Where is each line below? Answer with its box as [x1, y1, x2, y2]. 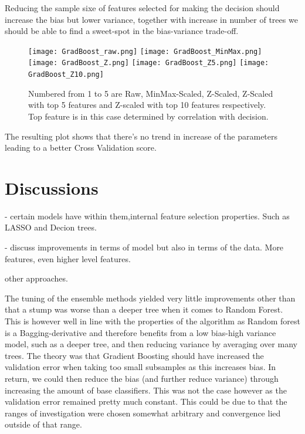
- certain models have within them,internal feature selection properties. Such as [5, 209, 290, 222]
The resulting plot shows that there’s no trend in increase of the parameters [5, 130, 278, 142]
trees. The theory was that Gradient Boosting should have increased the [5, 349, 264, 361]
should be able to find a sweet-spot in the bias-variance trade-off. [5, 25, 239, 37]
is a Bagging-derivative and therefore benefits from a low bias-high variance [5, 326, 276, 338]
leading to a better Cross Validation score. [5, 141, 157, 154]
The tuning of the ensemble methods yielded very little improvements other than [5, 291, 296, 304]
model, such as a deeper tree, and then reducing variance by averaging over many [5, 338, 297, 350]
